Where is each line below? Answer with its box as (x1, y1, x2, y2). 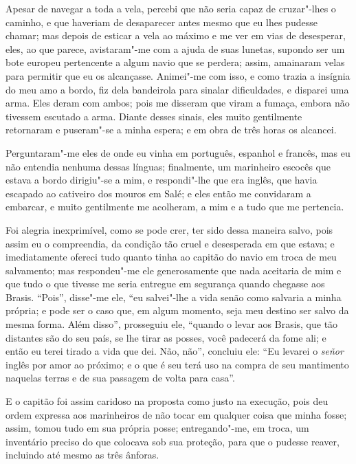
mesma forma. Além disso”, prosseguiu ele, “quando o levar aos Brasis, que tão (5, 317, 338, 331)
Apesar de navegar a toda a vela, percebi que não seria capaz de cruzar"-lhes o (5, 1, 336, 15)
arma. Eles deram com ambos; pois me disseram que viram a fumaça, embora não (5, 96, 350, 110)
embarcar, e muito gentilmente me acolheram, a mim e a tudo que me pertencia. (5, 199, 344, 214)
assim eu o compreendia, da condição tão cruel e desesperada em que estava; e (5, 236, 335, 250)
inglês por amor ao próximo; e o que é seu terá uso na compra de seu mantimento (5, 357, 349, 371)
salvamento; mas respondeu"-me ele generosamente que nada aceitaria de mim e (5, 263, 342, 277)
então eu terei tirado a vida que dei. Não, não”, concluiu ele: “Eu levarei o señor (5, 344, 344, 358)
